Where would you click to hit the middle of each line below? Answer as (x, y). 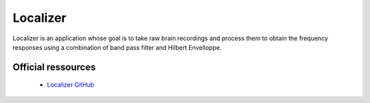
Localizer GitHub (71, 85)
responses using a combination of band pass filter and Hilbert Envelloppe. (117, 47)
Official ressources (54, 67)
